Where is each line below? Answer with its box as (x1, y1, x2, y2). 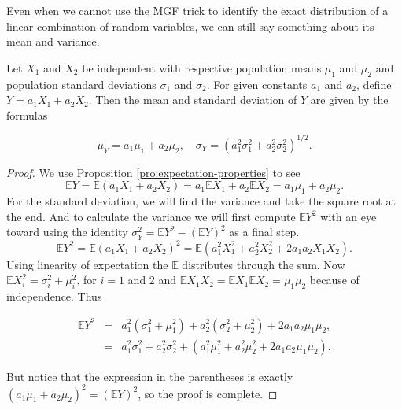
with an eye (320, 208, 377, 224)
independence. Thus (6, 287, 102, 304)
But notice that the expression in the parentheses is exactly (6, 368, 293, 384)
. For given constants (206, 76, 308, 92)
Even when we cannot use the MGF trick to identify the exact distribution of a (6, 2, 389, 18)
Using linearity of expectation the (6, 256, 168, 272)
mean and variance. (6, 33, 100, 50)
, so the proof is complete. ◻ (138, 385, 278, 401)
